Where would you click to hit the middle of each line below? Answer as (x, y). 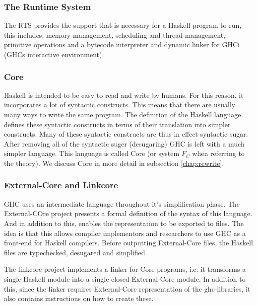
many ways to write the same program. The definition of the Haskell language (123, 114)
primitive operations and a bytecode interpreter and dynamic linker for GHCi (122, 44)
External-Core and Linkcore (61, 185)
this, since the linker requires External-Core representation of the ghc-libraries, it (127, 288)
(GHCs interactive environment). (54, 54)
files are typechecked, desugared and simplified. (76, 252)
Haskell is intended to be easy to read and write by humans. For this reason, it (124, 95)
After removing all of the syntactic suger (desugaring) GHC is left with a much (124, 143)
